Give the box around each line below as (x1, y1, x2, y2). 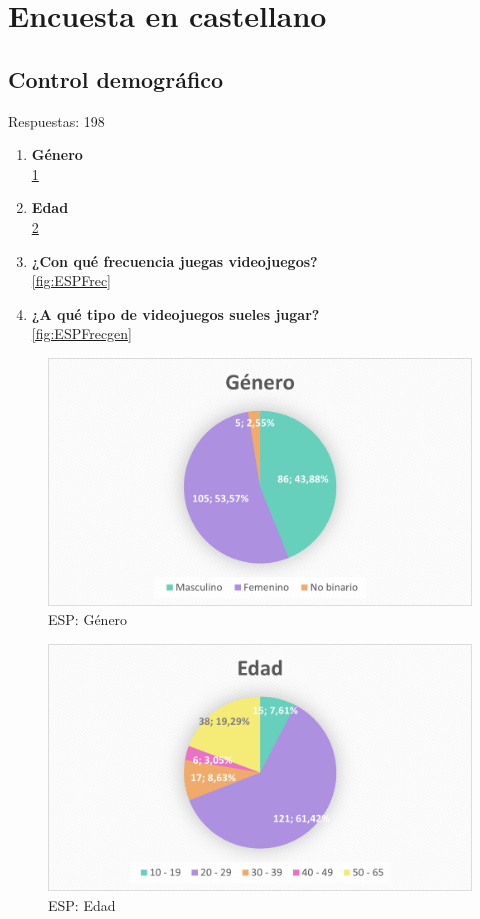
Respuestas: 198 (8, 110, 105, 131)
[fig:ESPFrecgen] (31, 323, 133, 344)
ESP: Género (48, 609, 128, 630)
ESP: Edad (48, 894, 116, 915)
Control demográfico (8, 63, 224, 94)
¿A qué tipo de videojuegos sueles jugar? (31, 303, 320, 324)
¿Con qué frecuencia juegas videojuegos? (31, 250, 318, 271)
